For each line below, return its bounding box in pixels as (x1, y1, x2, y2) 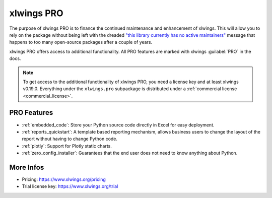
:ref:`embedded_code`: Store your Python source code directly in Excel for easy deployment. (22, 121, 215, 128)
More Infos (9, 163, 44, 171)
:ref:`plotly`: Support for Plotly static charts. (22, 143, 112, 149)
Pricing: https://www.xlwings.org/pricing (22, 176, 106, 182)
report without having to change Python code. (22, 136, 118, 142)
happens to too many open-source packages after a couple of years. (9, 39, 153, 45)
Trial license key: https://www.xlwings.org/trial (22, 183, 118, 189)
